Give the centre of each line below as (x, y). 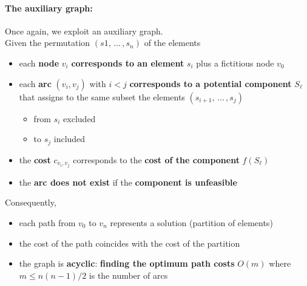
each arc (35, 83)
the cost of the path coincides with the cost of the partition (130, 243)
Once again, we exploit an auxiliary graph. (84, 31)
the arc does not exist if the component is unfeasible (128, 182)
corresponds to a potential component (211, 83)
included (69, 139)
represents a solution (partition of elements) (191, 222)
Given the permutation (48, 43)
